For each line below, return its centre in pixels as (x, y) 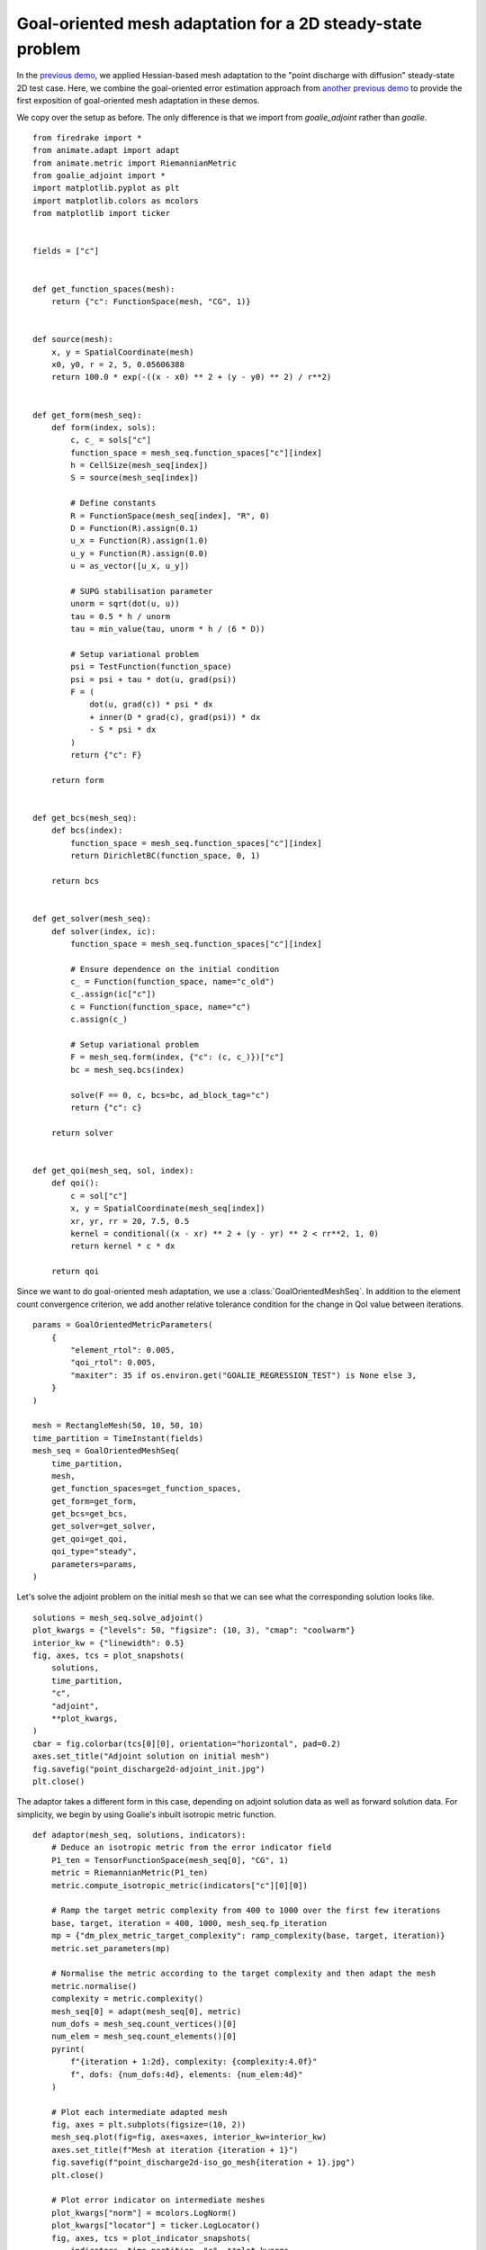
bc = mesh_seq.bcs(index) (127, 1070)
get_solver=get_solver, (103, 1526)
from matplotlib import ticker (102, 213)
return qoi (75, 1272)
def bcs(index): (87, 831)
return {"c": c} (106, 1107)
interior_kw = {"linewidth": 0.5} (108, 1643)
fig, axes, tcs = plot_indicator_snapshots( (151, 2238)
